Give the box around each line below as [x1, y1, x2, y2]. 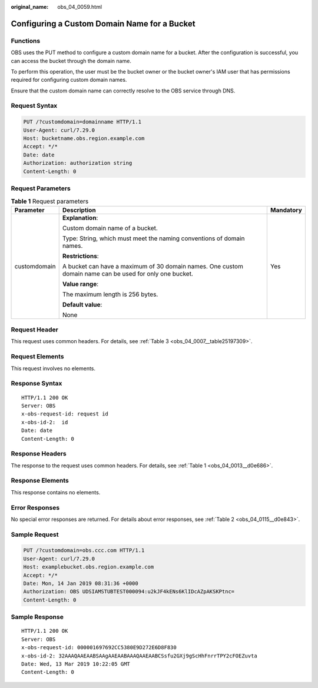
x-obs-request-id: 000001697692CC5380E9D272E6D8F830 [21, 644, 177, 651]
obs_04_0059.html [57, 4, 102, 10]
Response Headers [11, 450, 67, 458]
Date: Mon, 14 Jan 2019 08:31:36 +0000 [23, 580, 138, 587]
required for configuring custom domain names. [11, 77, 127, 84]
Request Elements [11, 353, 64, 361]
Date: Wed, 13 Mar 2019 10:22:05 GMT [21, 660, 131, 667]
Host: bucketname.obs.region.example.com [23, 135, 145, 142]
